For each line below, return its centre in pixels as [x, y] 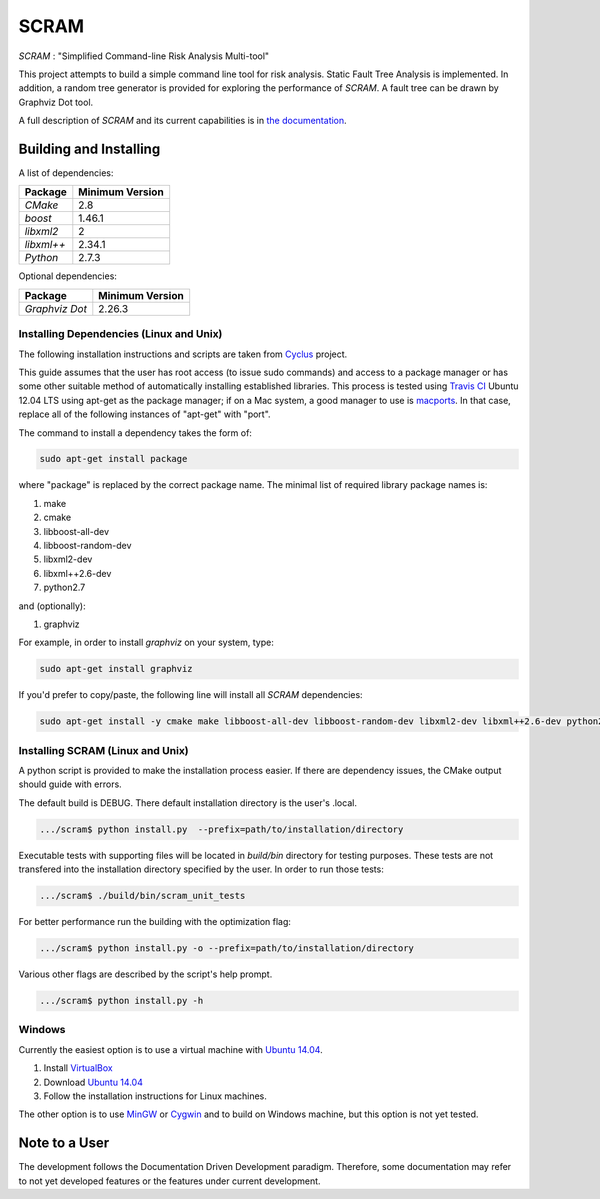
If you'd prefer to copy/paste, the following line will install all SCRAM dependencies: [191, 695]
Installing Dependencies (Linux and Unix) [120, 334]
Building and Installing [89, 148]
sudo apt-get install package [113, 459]
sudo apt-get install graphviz [116, 669]
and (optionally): [52, 606]
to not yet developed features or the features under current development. [169, 1181]
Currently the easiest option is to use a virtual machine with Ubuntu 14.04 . [171, 1049]
